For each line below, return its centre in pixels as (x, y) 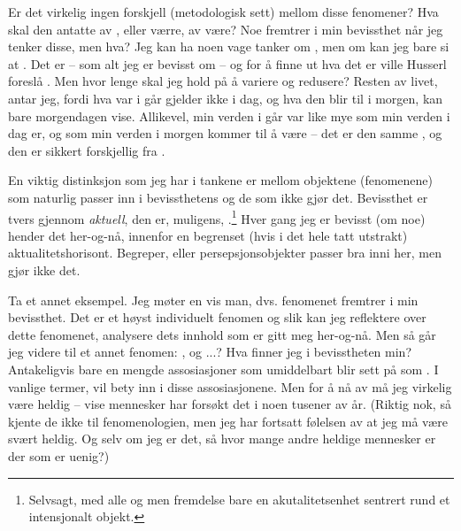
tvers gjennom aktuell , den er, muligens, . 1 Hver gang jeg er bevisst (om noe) (217, 217)
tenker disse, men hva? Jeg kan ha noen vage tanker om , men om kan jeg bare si (229, 46)
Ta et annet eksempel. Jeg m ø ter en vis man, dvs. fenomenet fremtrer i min (213, 300)
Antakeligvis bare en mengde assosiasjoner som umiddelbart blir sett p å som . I (223, 369)
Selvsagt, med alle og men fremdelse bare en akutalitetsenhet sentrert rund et (239, 499)
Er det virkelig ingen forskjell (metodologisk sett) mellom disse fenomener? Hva (223, 12)
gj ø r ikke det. (44, 269)
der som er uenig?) (59, 455)
